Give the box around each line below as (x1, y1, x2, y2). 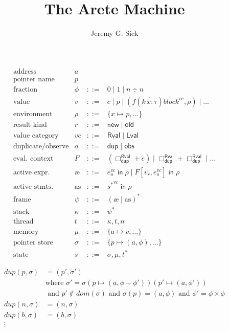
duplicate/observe (13, 142, 69, 150)
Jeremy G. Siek (90, 28, 139, 38)
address (13, 68, 37, 75)
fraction (13, 85, 37, 93)
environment (13, 110, 53, 118)
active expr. (13, 169, 50, 176)
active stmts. (13, 183, 54, 190)
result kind (13, 121, 47, 128)
